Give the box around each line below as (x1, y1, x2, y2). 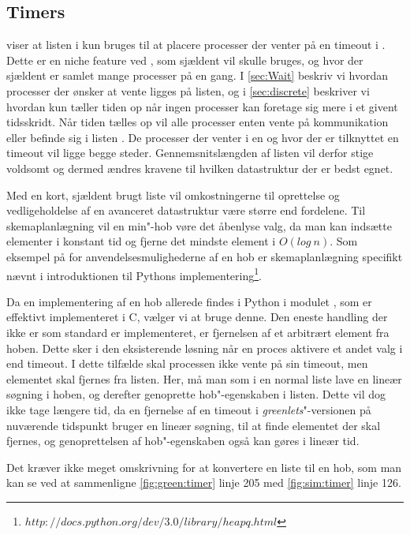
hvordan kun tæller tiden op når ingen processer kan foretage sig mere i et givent (6, 98, 398, 114)
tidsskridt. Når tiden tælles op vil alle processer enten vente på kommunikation (6, 114, 389, 130)
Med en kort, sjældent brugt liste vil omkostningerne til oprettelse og (6, 186, 340, 203)
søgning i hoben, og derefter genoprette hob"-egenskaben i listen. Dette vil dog (6, 386, 386, 402)
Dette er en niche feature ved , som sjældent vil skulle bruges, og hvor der (6, 51, 363, 68)
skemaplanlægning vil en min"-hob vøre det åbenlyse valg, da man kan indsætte (6, 217, 392, 234)
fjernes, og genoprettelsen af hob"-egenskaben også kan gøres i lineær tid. (6, 432, 360, 449)
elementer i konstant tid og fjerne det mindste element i (6, 233, 276, 249)
